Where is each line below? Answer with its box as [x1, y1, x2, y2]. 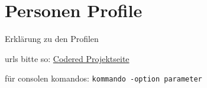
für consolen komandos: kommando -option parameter [5, 72, 202, 84]
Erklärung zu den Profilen [5, 32, 99, 45]
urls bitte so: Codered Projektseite [5, 52, 130, 64]
